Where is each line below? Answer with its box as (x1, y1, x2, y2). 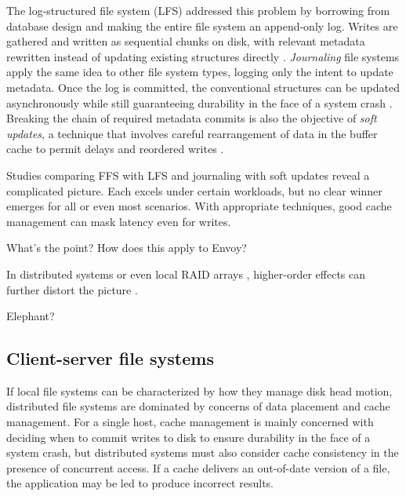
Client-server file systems (6, 346, 214, 370)
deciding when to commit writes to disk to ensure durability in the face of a (6, 429, 371, 445)
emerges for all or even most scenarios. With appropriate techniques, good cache (6, 198, 392, 214)
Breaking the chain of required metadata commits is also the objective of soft (6, 110, 377, 126)
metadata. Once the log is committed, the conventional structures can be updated (6, 78, 400, 95)
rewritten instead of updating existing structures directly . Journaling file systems (6, 48, 400, 64)
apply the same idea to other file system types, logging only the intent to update (6, 64, 393, 80)
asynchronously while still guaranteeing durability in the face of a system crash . (6, 94, 393, 111)
